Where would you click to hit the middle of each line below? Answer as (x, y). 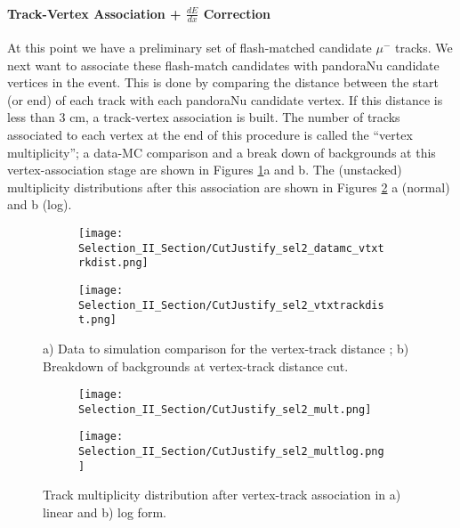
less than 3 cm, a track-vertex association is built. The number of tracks (204, 117)
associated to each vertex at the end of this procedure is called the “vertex (210, 134)
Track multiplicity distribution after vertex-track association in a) (222, 495)
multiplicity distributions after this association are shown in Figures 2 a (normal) (229, 187)
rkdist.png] (113, 263)
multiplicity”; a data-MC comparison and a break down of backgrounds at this (222, 152)
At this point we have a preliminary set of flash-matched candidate (190, 48)
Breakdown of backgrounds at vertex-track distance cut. (196, 366)
